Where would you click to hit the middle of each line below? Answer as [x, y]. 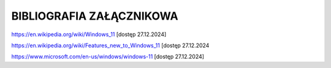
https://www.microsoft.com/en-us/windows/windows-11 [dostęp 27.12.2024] [108, 57]
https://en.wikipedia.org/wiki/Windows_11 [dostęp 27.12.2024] [89, 34]
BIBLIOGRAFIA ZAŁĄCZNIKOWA [95, 16]
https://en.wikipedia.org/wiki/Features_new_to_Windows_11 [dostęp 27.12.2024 [110, 45]
